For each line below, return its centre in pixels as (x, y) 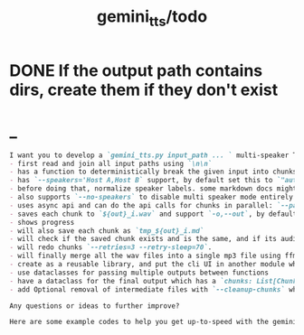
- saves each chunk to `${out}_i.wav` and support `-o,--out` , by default (153, 214)
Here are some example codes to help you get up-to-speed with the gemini (153, 322)
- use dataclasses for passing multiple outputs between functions (139, 273)
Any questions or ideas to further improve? (95, 306)
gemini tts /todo (152, 18)
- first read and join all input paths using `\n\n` (111, 163)
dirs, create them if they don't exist (144, 90)
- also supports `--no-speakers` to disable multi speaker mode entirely (152, 197)
